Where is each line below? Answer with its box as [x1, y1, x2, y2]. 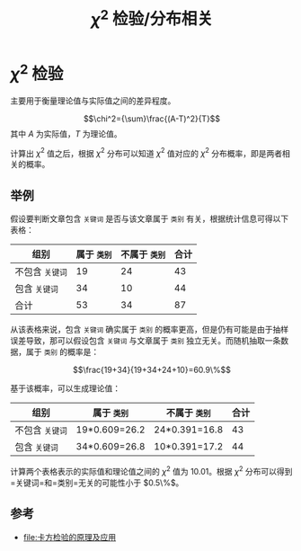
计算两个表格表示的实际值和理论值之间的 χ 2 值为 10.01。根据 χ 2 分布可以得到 [10, 465, 293, 476]
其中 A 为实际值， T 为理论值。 [10, 128, 122, 139]
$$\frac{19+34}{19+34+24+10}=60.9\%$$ [72, 365, 232, 376]
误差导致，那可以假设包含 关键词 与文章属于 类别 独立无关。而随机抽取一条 [10, 335, 281, 346]
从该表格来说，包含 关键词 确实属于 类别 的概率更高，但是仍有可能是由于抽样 [10, 324, 289, 335]
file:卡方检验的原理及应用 [22, 531, 116, 542]
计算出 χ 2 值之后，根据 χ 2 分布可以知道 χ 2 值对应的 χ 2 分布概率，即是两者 [10, 146, 282, 158]
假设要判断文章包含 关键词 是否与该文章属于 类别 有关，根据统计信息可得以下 [10, 213, 289, 225]
